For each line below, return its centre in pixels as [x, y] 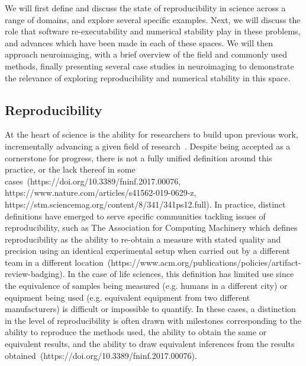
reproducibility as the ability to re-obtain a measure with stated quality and [143, 239]
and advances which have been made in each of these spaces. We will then [139, 42]
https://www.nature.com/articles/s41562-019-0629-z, [101, 192]
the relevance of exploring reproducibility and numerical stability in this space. [148, 77]
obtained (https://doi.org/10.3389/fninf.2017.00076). [101, 355]
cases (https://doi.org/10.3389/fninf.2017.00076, [93, 181]
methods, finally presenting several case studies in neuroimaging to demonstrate [149, 66]
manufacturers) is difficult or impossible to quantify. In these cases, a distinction [150, 309]
